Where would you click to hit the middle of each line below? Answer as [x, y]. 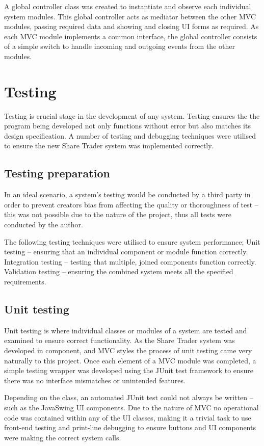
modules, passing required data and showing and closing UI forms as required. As [131, 26]
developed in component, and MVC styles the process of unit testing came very [128, 350]
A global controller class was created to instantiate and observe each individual [128, 6]
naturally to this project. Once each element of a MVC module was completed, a [130, 360]
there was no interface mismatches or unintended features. [95, 380]
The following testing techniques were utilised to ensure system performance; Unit [132, 241]
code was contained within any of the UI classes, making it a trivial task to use [128, 417]
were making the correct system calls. [63, 437]
